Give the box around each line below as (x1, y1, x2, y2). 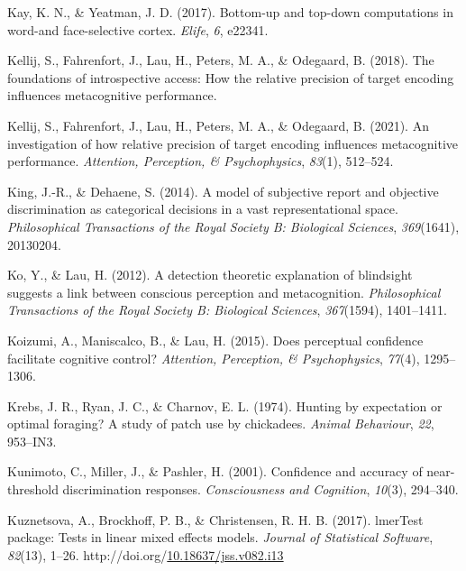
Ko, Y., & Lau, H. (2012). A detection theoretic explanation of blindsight (7, 265, 413, 284)
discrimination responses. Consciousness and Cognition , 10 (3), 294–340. (62, 480, 459, 499)
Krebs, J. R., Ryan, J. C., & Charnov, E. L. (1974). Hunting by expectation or (7, 396, 443, 415)
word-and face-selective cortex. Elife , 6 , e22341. (7, 20, 269, 39)
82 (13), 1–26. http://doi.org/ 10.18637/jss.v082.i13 (7, 545, 284, 564)
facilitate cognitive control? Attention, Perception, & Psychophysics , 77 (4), (7, 348, 420, 367)
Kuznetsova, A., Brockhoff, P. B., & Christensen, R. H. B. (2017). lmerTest (7, 510, 424, 529)
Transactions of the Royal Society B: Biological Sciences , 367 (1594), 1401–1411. (7, 300, 447, 319)
